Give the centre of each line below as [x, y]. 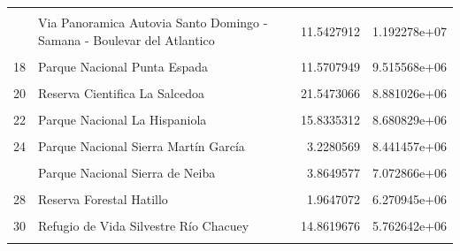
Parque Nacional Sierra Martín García [142, 145]
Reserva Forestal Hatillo [103, 199]
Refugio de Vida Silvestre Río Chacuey [144, 226]
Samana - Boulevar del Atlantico [126, 39]
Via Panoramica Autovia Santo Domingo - [153, 22]
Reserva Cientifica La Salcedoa [121, 92]
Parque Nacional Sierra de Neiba [127, 173]
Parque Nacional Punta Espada [123, 66]
